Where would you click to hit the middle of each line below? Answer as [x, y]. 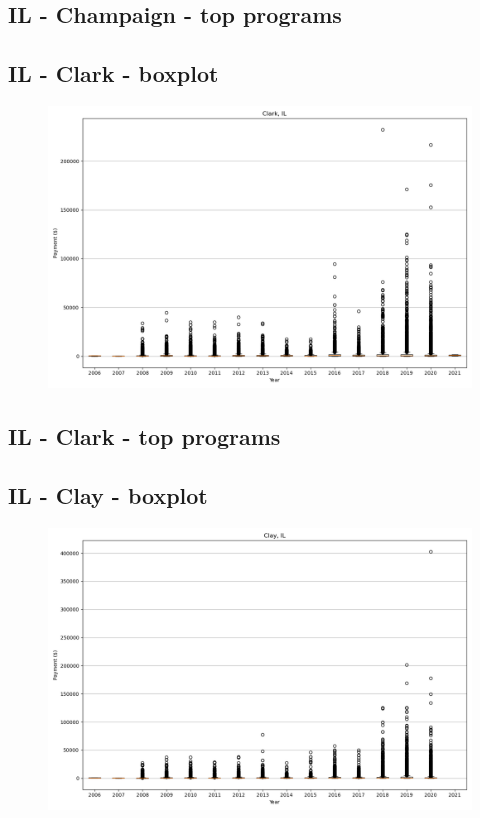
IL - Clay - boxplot [108, 495]
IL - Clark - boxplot [113, 73]
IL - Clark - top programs [144, 436]
